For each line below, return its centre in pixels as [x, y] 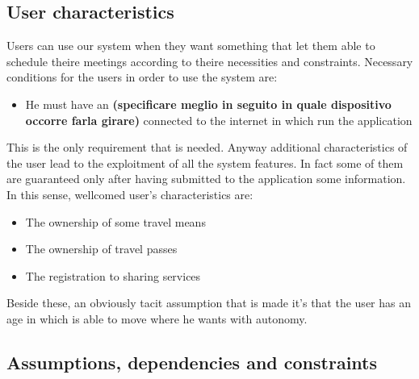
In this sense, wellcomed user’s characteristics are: [130, 194]
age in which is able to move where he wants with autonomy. [157, 318]
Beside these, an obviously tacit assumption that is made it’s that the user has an [209, 303]
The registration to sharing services [113, 275]
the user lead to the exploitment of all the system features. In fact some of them [205, 162]
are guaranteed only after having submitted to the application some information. [206, 179]
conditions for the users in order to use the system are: [142, 77]
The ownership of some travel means [115, 221]
